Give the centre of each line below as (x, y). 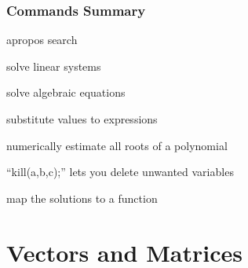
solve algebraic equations (66, 92)
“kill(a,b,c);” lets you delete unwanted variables (120, 172)
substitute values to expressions (82, 119)
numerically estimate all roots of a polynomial (117, 145)
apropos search (42, 40)
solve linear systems (54, 66)
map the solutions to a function (82, 198)
